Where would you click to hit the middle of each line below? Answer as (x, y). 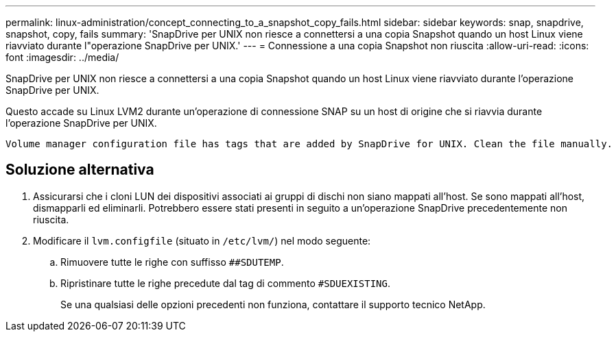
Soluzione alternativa (80, 170)
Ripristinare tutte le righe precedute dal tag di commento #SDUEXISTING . (225, 283)
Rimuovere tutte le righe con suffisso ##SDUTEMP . (172, 262)
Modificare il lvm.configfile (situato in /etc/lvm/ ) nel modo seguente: (202, 240)
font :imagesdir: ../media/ (62, 57)
